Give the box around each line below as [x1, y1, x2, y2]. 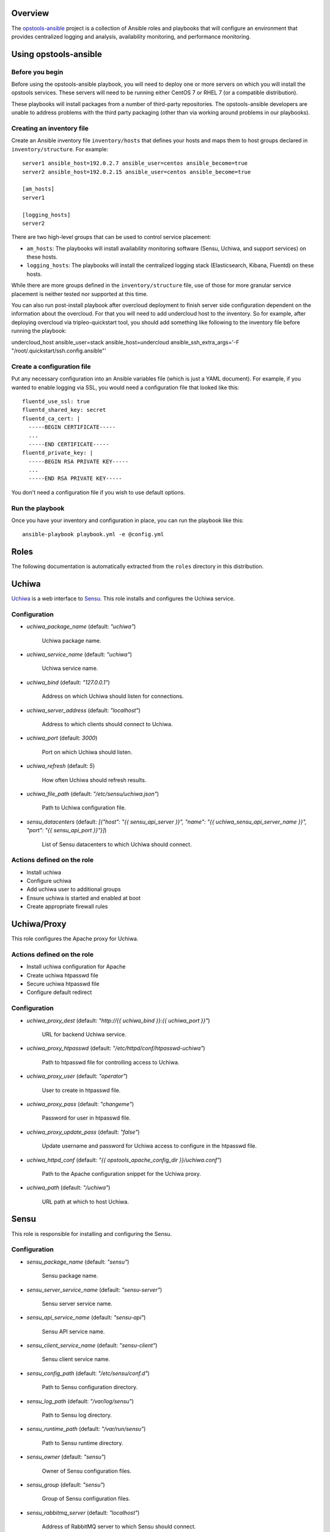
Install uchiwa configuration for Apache [26, 963, 126, 971]
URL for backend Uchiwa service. [42, 1030, 127, 1038]
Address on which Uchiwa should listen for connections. [42, 692, 184, 700]
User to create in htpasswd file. [42, 1086, 121, 1094]
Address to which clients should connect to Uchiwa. [42, 721, 173, 728]
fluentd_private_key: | [22, 449, 94, 457]
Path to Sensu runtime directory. [42, 1439, 123, 1446]
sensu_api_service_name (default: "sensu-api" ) [26, 1314, 146, 1321]
